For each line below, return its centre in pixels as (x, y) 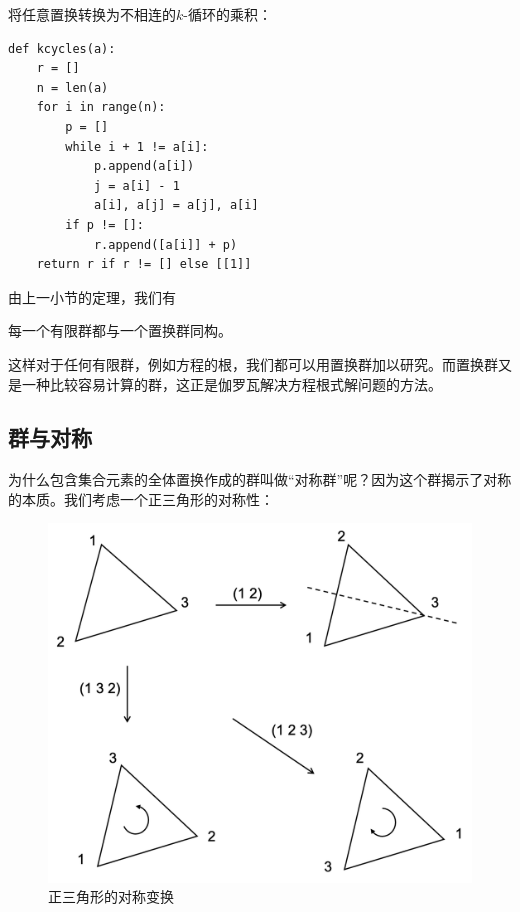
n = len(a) (72, 87)
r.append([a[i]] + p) (165, 244)
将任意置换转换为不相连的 (92, 14)
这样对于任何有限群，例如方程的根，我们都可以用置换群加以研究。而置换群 (253, 363)
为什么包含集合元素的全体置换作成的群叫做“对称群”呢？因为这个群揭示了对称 (260, 479)
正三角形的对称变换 (111, 896)
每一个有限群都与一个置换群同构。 (120, 330)
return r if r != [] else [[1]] (144, 264)
